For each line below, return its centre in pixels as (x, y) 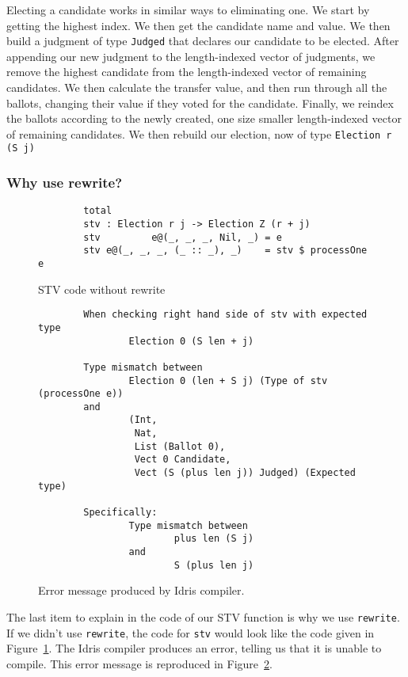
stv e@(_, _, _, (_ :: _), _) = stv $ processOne (225, 251)
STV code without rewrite (102, 289)
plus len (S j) (214, 539)
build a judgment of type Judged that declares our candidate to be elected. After (203, 41)
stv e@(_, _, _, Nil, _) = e (183, 237)
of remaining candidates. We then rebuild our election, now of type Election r (199, 133)
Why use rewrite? (65, 183)
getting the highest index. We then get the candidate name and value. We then (198, 25)
